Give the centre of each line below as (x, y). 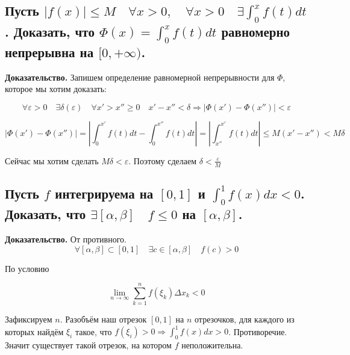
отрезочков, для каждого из (245, 319)
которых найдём (34, 331)
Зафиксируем (29, 319)
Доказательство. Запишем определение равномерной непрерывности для (140, 77)
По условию (27, 268)
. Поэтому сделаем (163, 160)
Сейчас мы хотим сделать (52, 160)
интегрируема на (104, 193)
